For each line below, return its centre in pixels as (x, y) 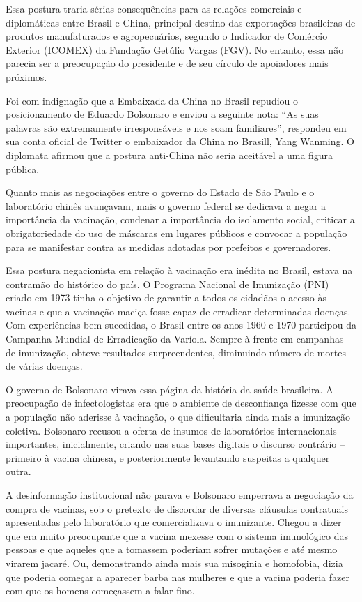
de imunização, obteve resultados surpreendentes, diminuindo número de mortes (176, 352)
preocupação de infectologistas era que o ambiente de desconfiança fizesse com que (181, 403)
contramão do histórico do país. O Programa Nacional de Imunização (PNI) (167, 284)
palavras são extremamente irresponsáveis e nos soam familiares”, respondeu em (176, 127)
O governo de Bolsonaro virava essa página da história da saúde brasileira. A (170, 389)
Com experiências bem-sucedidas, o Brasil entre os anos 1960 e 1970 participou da (181, 325)
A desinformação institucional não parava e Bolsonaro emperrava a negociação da (180, 495)
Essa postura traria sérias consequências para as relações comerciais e (154, 8)
